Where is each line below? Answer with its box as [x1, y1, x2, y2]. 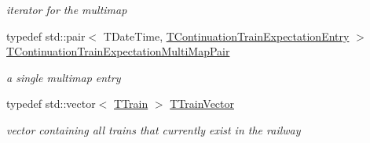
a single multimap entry [6, 69, 121, 85]
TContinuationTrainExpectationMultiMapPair [6, 43, 230, 59]
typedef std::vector [6, 95, 96, 112]
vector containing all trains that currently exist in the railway [6, 121, 301, 138]
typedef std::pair [6, 27, 86, 44]
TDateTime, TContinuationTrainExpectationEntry [103, 27, 350, 44]
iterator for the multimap [6, 2, 127, 17]
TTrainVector [170, 95, 234, 112]
